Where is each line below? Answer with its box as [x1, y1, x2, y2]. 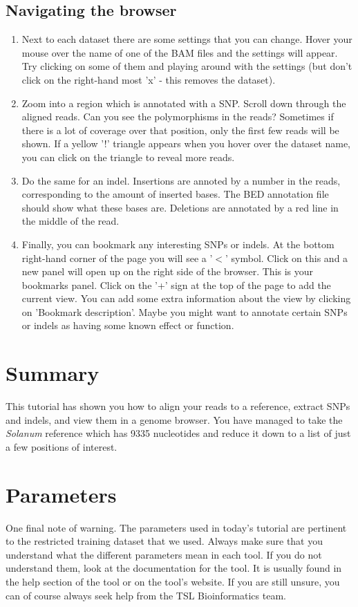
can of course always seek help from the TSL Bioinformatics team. [6, 588, 286, 602]
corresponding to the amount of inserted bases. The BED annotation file [21, 187, 329, 201]
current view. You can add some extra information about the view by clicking [21, 291, 351, 306]
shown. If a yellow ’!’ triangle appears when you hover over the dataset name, [21, 136, 350, 151]
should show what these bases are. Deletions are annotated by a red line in [21, 200, 339, 214]
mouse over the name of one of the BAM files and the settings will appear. [21, 45, 338, 59]
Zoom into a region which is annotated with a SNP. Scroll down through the [21, 95, 346, 110]
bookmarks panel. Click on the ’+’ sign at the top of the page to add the [21, 277, 331, 292]
